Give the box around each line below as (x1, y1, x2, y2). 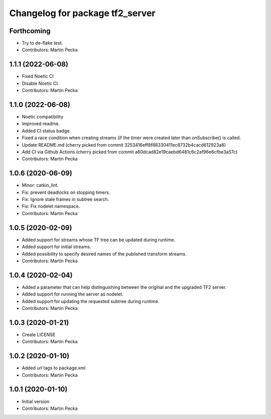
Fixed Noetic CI (22, 73, 54, 79)
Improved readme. (22, 121, 60, 127)
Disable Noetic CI (22, 80, 58, 86)
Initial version (22, 398, 50, 404)
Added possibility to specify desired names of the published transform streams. (22, 251, 187, 257)
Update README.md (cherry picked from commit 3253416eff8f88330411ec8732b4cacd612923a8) (22, 142, 226, 148)
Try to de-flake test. (22, 40, 63, 46)
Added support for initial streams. (22, 244, 91, 250)
